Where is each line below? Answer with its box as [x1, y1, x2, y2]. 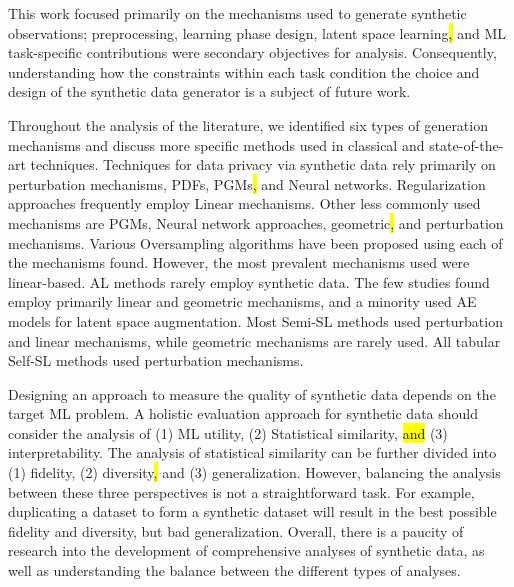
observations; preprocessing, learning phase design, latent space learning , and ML [8, 22, 506, 43]
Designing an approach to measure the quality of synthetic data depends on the [8, 383, 496, 404]
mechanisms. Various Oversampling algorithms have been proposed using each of [8, 232, 503, 253]
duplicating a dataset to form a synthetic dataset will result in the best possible [8, 501, 497, 522]
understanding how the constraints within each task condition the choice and [8, 61, 480, 82]
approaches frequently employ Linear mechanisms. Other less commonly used [8, 193, 481, 214]
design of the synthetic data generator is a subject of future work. [8, 81, 411, 102]
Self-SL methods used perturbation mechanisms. [8, 350, 304, 371]
